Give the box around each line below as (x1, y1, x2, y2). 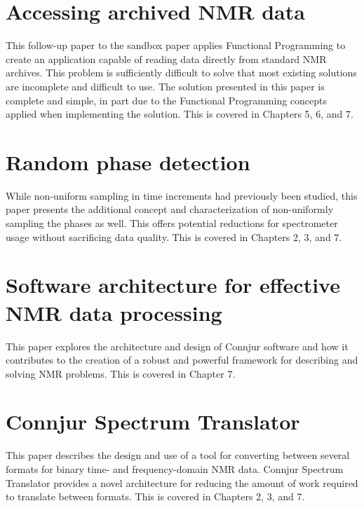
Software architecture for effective (6, 270, 340, 299)
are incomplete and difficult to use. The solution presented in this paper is (6, 78, 325, 93)
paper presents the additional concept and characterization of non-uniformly (6, 202, 334, 217)
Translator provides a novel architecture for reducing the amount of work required (6, 475, 358, 490)
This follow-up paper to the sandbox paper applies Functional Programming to (6, 38, 346, 53)
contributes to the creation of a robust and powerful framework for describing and (6, 352, 358, 367)
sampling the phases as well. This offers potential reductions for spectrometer (6, 216, 338, 230)
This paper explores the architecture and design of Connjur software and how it (6, 338, 349, 353)
